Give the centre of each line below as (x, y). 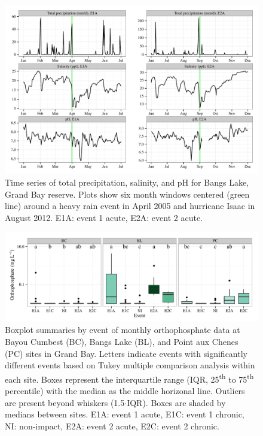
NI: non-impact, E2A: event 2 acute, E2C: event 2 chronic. (112, 426)
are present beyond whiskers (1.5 (65, 402)
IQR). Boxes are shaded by (176, 402)
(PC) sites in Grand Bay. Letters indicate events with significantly (126, 353)
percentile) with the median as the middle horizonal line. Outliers (125, 391)
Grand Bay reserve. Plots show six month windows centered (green (127, 194)
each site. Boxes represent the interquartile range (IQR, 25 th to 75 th (129, 378)
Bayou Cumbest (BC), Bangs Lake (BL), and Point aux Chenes (122, 342)
